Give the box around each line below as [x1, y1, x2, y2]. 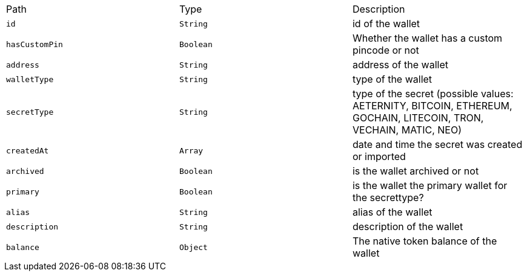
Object [179, 242, 208, 252]
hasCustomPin [6, 39, 63, 49]
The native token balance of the [352, 235, 497, 247]
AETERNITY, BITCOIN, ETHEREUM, [352, 100, 512, 112]
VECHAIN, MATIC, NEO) [352, 124, 462, 136]
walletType [6, 74, 54, 84]
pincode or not [352, 44, 419, 56]
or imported [352, 150, 406, 162]
